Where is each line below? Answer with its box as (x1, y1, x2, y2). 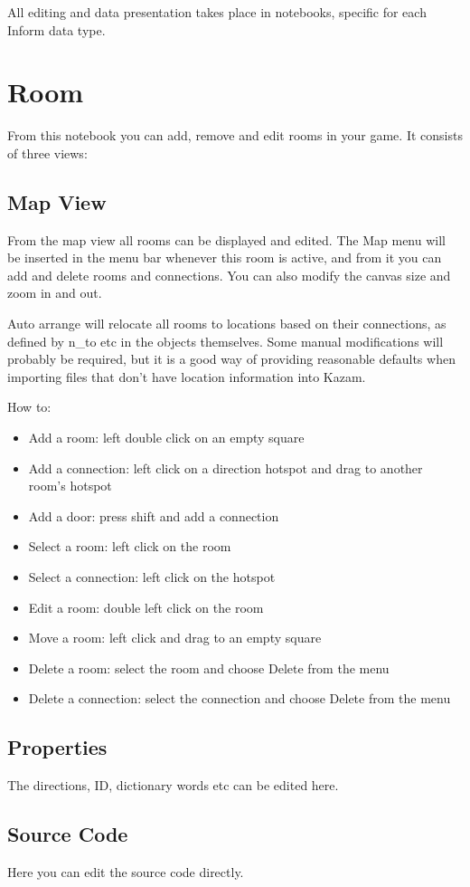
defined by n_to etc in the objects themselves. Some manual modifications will (7, 331, 444, 350)
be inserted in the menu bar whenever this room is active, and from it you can (7, 248, 442, 267)
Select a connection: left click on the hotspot (28, 567, 276, 587)
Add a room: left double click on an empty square (28, 428, 305, 447)
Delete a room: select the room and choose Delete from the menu (28, 658, 390, 677)
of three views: (7, 143, 88, 162)
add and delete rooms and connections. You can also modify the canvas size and (7, 265, 451, 284)
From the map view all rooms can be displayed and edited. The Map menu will (7, 230, 446, 249)
